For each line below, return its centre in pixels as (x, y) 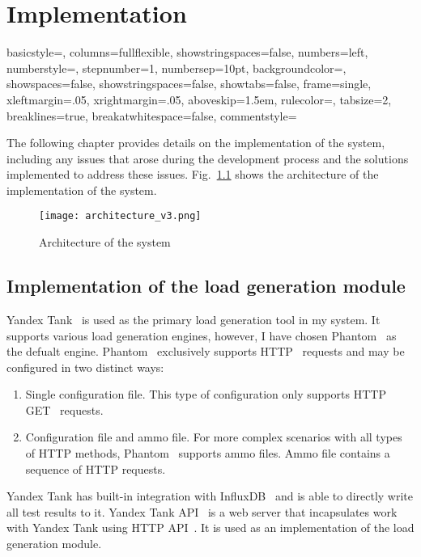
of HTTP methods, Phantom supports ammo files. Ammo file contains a (208, 453)
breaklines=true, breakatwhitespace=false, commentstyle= (152, 115)
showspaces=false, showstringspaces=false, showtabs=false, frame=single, (189, 84)
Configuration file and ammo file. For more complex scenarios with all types (214, 437)
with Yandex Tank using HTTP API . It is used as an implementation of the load (210, 527)
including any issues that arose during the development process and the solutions (208, 158)
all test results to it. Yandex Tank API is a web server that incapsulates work (202, 511)
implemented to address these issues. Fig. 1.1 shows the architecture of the (193, 174)
